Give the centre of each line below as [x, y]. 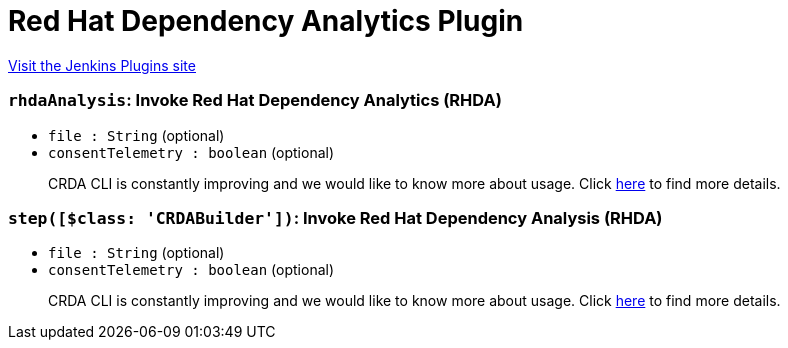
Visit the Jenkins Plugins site [102, 65]
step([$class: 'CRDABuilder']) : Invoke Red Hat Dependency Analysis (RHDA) [335, 217]
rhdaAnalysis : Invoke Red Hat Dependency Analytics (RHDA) [255, 100]
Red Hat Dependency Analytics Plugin [266, 21]
